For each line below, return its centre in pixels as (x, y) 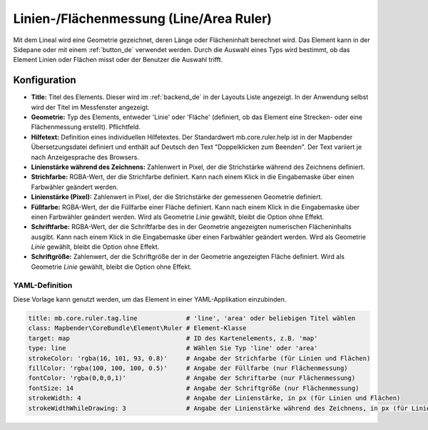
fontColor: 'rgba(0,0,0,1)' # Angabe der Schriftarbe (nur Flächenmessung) (192, 378)
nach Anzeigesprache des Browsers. (85, 157)
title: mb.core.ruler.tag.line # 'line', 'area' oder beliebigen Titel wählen (192, 318)
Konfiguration (45, 80)
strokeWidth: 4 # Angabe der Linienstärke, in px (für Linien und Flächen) (214, 398)
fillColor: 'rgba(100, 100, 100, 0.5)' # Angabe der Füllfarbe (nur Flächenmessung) (188, 368)
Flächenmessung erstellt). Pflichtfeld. (86, 127)
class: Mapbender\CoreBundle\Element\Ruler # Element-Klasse (137, 328)
